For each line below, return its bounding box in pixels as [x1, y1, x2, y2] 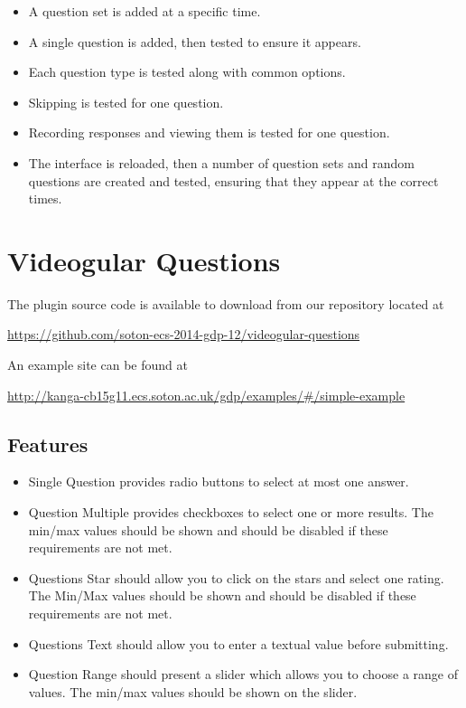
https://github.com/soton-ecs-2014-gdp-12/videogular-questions [7, 325, 360, 344]
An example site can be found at [7, 355, 188, 374]
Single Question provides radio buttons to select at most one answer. [28, 472, 409, 491]
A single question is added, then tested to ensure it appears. [28, 32, 361, 51]
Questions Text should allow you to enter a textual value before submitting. [28, 634, 449, 653]
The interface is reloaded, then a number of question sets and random [28, 153, 415, 172]
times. [28, 189, 62, 208]
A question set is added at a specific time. [28, 2, 261, 20]
